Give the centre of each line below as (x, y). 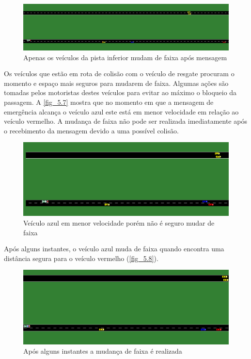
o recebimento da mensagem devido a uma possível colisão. (91, 130)
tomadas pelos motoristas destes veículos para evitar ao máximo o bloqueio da (120, 92)
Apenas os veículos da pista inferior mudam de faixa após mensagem (125, 57)
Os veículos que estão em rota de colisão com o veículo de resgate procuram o (119, 73)
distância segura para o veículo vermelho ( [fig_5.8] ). (81, 258)
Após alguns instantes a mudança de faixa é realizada (103, 351)
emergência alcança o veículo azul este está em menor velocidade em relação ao (121, 111)
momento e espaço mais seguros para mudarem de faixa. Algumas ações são (116, 83)
